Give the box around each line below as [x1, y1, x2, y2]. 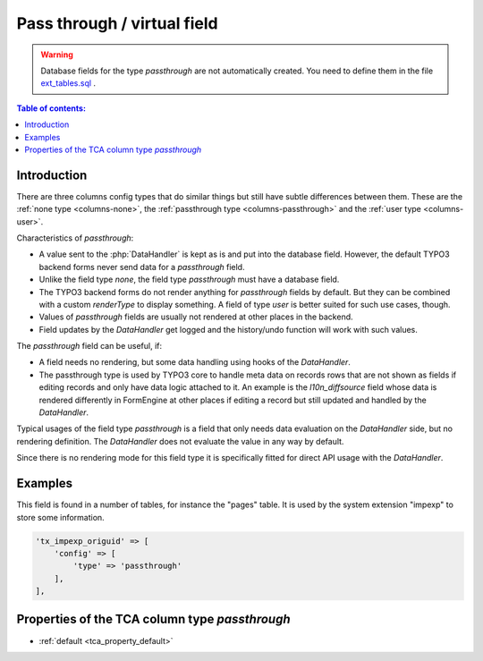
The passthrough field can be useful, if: [16, 341, 163, 352]
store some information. [16, 512, 105, 522]
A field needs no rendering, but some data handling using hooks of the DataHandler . [38, 357, 351, 368]
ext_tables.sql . [40, 78, 97, 89]
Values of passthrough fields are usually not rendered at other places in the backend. [38, 311, 353, 322]
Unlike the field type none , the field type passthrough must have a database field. [38, 274, 340, 285]
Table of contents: [16, 103, 87, 114]
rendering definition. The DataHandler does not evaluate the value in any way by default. [16, 436, 344, 446]
